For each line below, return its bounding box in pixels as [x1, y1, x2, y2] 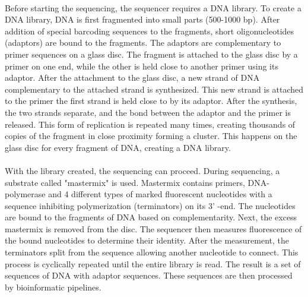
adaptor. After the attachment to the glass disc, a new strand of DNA [5, 71, 260, 84]
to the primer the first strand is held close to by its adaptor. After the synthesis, [5, 94, 297, 107]
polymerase [5, 188, 46, 200]
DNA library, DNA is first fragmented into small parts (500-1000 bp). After [5, 13, 280, 26]
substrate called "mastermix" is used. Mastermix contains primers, [5, 176, 245, 188]
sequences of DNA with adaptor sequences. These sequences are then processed [5, 269, 293, 282]
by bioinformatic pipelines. [5, 280, 101, 293]
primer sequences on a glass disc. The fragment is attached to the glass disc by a [5, 48, 298, 60]
